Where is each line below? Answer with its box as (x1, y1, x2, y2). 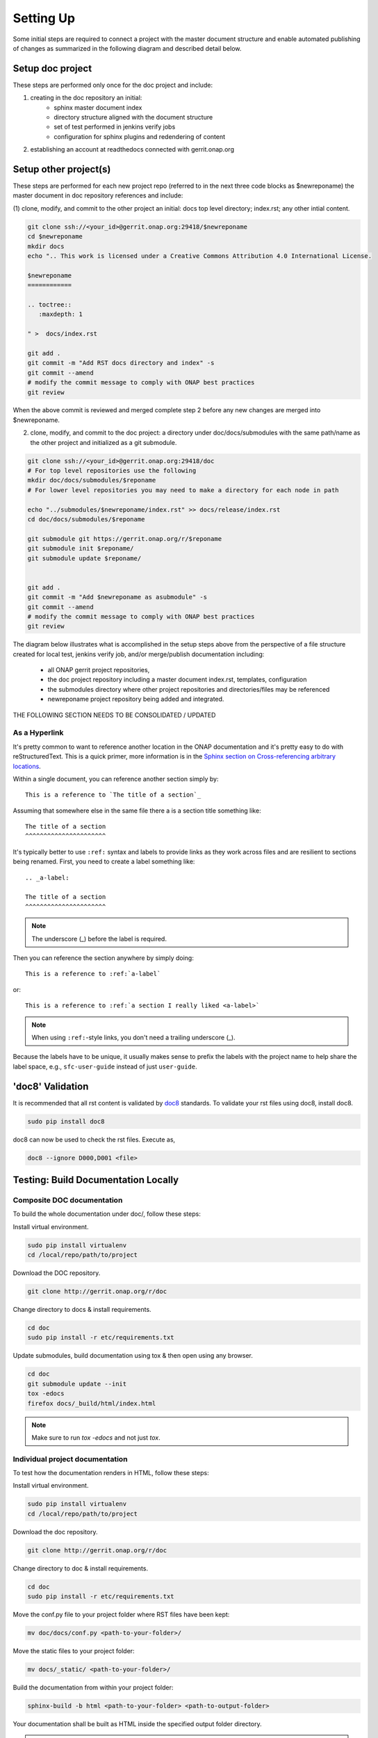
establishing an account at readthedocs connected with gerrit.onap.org (30, 145, 234, 154)
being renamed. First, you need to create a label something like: (13, 857, 195, 866)
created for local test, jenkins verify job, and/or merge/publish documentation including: (13, 650, 265, 658)
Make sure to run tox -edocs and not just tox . (31, 1433, 161, 1442)
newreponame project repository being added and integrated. (47, 695, 224, 704)
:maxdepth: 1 (38, 310, 83, 318)
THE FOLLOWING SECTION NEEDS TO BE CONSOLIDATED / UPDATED (13, 710, 216, 719)
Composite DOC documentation (13, 1195, 123, 1205)
